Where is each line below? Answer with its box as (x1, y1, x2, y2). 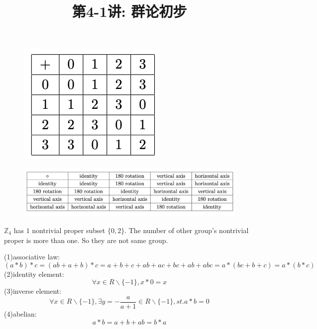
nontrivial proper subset (32, 225, 106, 236)
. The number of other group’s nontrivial (124, 225, 249, 236)
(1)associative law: (4, 251, 60, 262)
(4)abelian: (4, 309, 37, 319)
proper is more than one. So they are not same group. (4, 235, 168, 245)
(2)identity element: (4, 268, 64, 279)
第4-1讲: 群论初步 (72, 1, 187, 21)
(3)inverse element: (4, 286, 62, 296)
